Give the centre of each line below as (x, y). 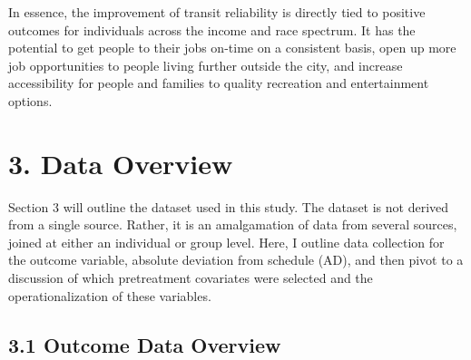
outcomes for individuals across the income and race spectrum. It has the (212, 29)
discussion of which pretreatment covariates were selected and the (191, 278)
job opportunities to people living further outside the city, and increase (206, 65)
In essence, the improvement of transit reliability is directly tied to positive (217, 12)
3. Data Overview (121, 163)
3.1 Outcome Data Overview (145, 344)
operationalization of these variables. (110, 295)
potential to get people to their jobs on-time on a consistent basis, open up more (232, 48)
